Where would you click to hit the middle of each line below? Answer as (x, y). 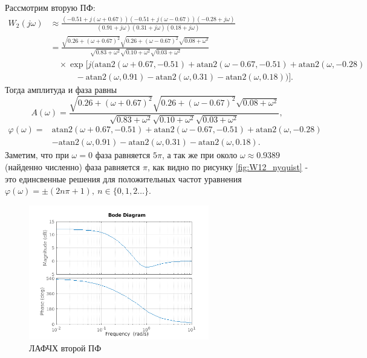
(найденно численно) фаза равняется (73, 166)
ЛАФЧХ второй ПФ (65, 347)
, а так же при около (200, 155)
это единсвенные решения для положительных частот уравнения (123, 178)
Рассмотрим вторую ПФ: (50, 7)
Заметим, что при (37, 155)
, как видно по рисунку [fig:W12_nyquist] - (228, 166)
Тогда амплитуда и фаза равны (61, 89)
